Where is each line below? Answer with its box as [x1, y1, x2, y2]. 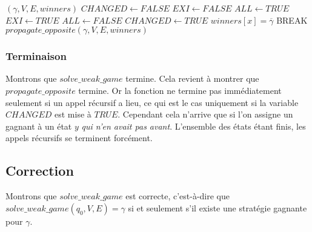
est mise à [55, 108, 91, 121]
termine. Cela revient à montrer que [125, 72, 259, 85]
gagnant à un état [5, 119, 72, 132]
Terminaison [5, 48, 67, 64]
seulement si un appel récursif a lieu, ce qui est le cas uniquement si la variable [5, 96, 299, 108]
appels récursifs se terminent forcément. [5, 131, 153, 144]
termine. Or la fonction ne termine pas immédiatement [78, 84, 282, 96]
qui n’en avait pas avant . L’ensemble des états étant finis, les [81, 119, 306, 132]
